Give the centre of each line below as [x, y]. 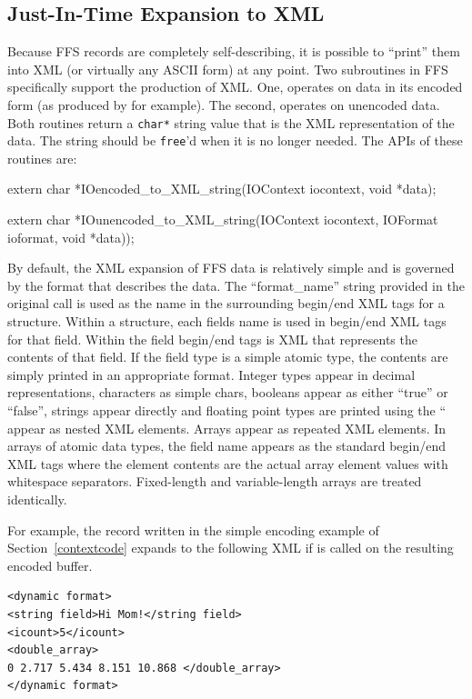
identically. [37, 499]
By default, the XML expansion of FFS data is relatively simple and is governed [231, 268]
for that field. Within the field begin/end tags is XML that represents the [212, 339]
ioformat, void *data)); [71, 237]
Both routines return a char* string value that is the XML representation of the [231, 122]
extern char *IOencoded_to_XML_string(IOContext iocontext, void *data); [222, 189]
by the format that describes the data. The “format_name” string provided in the [236, 285]
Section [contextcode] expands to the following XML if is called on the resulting [231, 548]
